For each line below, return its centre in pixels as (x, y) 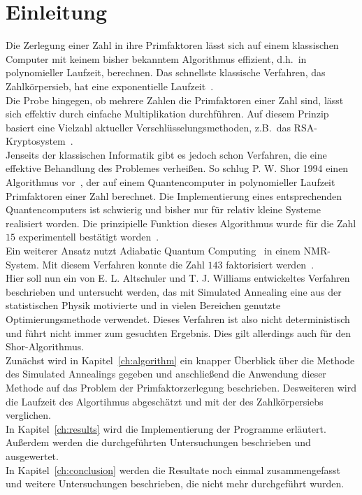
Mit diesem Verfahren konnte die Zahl (123, 264)
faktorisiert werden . (270, 264)
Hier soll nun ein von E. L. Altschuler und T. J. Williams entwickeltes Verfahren (178, 278)
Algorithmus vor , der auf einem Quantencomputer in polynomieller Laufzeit (171, 182)
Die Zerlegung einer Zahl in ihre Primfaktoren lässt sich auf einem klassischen (172, 45)
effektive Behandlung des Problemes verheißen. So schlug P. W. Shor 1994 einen (177, 168)
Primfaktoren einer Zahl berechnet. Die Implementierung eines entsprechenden (174, 195)
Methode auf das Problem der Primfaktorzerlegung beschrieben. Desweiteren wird (181, 387)
